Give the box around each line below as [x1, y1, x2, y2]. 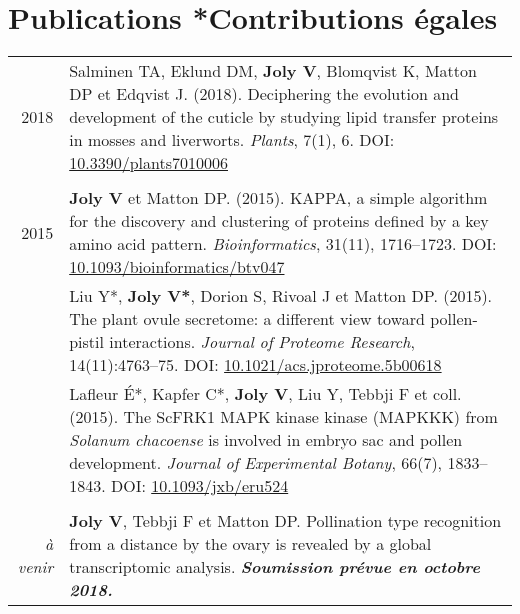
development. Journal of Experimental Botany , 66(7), [69, 451, 443, 475]
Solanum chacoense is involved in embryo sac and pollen [69, 428, 463, 452]
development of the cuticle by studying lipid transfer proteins [69, 105, 499, 129]
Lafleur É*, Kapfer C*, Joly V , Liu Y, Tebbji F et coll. [69, 382, 462, 406]
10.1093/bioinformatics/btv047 [69, 255, 285, 279]
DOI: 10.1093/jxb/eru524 [110, 474, 289, 498]
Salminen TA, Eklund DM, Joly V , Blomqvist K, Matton [69, 59, 477, 83]
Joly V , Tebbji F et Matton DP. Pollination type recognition [69, 509, 502, 533]
